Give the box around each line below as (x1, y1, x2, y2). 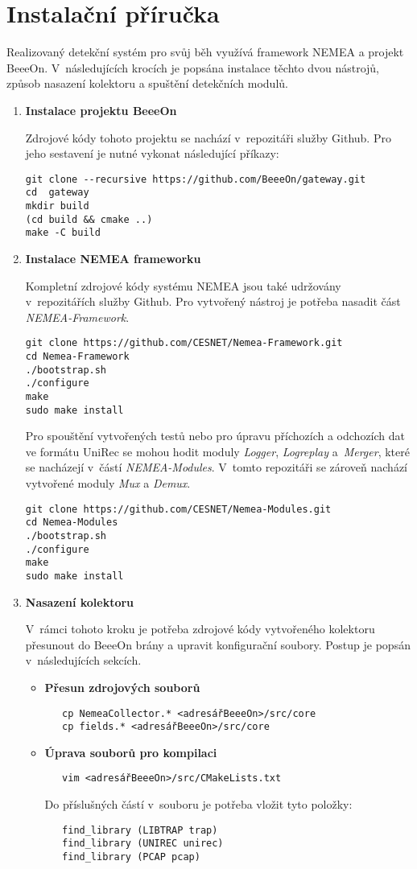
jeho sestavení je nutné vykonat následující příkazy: (25, 145, 279, 162)
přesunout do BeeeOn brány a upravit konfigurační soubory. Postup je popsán (25, 636, 411, 653)
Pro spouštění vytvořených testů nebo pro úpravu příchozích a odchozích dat (25, 427, 406, 444)
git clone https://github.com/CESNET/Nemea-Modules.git (25, 503, 332, 515)
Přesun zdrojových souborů (44, 678, 200, 695)
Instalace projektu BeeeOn (25, 101, 177, 118)
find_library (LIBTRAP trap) (62, 824, 218, 836)
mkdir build (25, 200, 89, 212)
